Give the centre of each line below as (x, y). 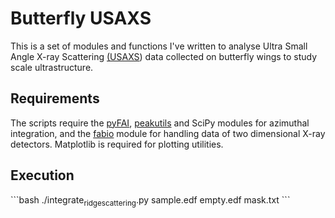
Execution (42, 175)
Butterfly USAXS (81, 18)
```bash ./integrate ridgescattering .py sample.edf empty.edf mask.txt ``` (150, 200)
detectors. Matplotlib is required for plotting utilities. (117, 144)
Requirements (55, 98)
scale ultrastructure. (52, 67)
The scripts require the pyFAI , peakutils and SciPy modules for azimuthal (160, 123)
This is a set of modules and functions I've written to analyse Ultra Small (159, 46)
